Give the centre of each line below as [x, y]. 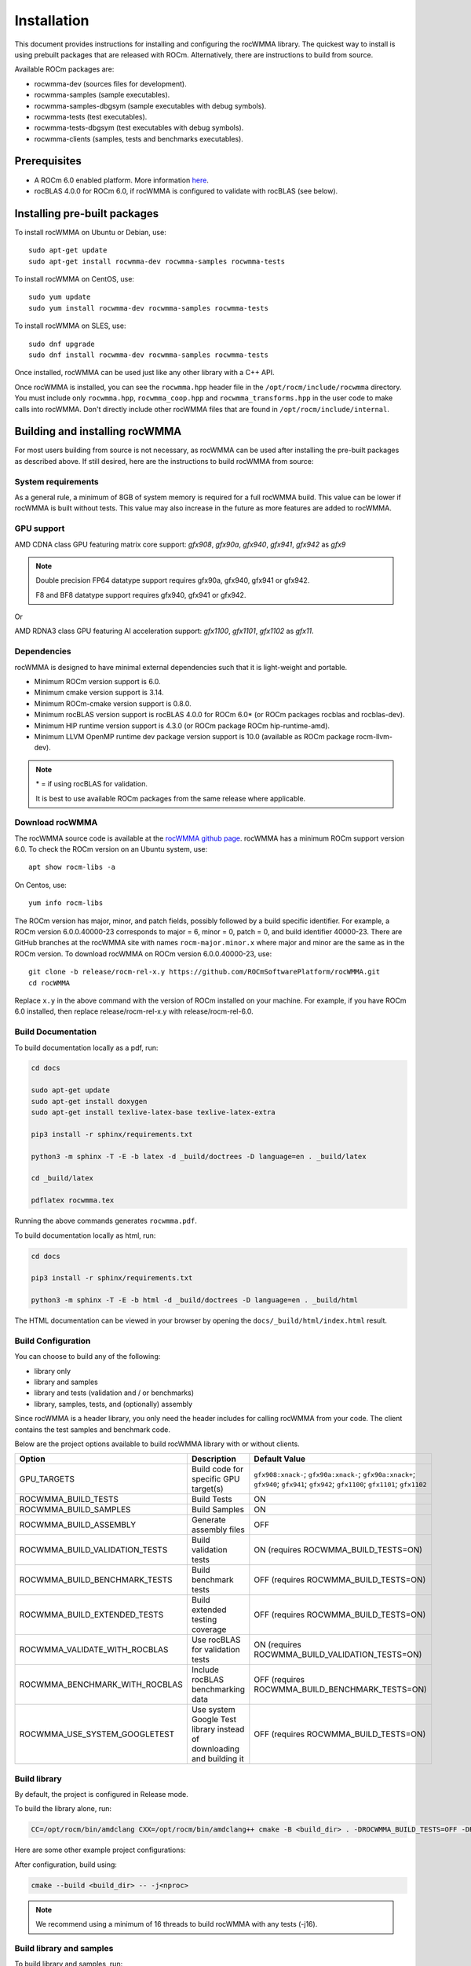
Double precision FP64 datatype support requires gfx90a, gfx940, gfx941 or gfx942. [173, 580]
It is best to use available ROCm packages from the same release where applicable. [171, 798]
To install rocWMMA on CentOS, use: [75, 279]
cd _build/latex [62, 1178]
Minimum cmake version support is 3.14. [99, 693]
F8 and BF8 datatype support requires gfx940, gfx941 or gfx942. [141, 595]
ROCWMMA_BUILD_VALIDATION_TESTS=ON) [338, 1655]
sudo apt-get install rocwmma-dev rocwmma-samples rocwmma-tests [157, 261]
